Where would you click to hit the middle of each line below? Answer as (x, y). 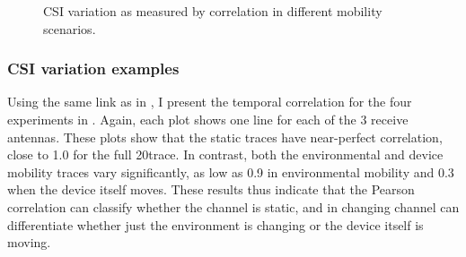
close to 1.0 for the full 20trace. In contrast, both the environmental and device (225, 154)
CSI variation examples (93, 69)
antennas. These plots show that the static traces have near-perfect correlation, (225, 137)
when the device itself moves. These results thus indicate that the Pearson (211, 189)
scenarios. (70, 28)
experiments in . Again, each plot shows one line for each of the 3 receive (208, 119)
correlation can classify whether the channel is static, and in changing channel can (233, 206)
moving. (29, 242)
